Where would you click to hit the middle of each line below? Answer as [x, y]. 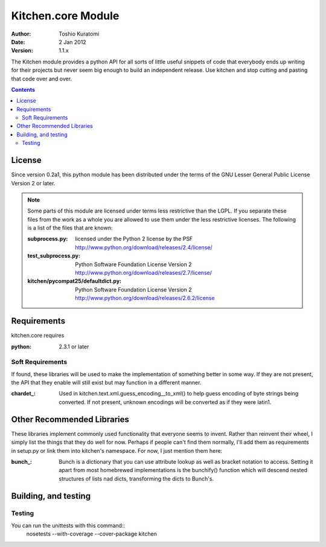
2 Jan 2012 [73, 42]
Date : [18, 42]
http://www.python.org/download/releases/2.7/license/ [144, 273]
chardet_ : [24, 394]
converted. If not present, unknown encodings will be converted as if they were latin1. [165, 402]
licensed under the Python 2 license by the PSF [134, 239]
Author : [21, 34]
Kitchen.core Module [65, 16]
